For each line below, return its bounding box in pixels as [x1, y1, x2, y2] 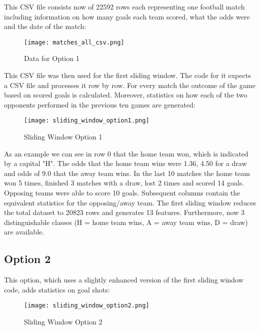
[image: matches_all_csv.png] [24, 38, 124, 46]
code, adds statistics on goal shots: [4, 284, 110, 294]
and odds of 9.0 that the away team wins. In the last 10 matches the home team [4, 167, 250, 178]
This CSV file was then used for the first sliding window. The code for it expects [4, 70, 251, 80]
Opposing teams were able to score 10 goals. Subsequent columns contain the [4, 187, 240, 198]
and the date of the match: [4, 21, 86, 31]
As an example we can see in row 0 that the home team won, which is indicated [4, 148, 248, 158]
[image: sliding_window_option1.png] [24, 117, 149, 124]
